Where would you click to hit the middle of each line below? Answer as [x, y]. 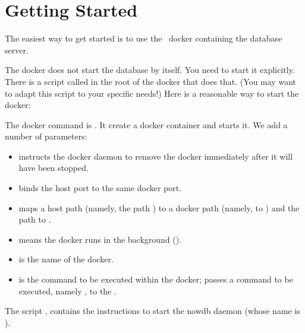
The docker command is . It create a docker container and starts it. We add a [146, 124]
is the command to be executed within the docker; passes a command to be [156, 279]
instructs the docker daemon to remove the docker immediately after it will [156, 156]
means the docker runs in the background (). [100, 239]
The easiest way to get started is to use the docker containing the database [144, 38]
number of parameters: [46, 136]
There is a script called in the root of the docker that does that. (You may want [150, 81]
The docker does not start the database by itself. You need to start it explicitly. [150, 70]
